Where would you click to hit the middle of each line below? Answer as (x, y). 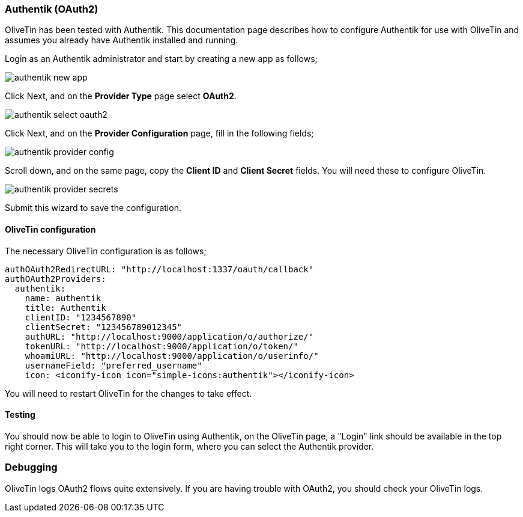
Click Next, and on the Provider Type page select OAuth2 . (121, 96)
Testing (20, 415)
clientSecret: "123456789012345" (104, 327)
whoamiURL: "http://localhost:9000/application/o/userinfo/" (172, 356)
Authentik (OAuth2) (52, 9)
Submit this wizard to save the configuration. (93, 208)
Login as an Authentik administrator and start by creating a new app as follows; (161, 59)
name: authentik (63, 298)
